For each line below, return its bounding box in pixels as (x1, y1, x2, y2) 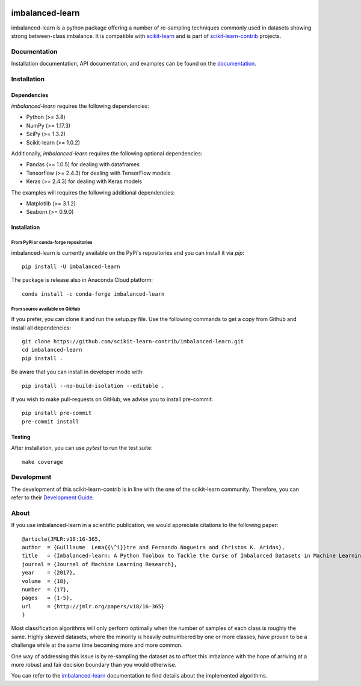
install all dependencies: (11, 324, 72, 331)
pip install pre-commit (22, 410, 92, 417)
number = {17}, (22, 586, 70, 593)
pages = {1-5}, (22, 594, 73, 602)
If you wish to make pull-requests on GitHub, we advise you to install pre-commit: (11, 395, 214, 403)
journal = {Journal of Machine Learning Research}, (22, 561, 177, 567)
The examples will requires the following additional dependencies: (11, 189, 175, 196)
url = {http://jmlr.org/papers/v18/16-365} (22, 603, 165, 610)
